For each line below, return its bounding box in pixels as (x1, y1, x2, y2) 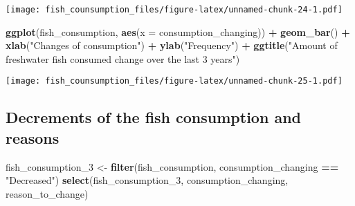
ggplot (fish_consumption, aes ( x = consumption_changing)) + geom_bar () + (6, 24, 350, 39)
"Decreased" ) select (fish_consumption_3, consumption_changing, (6, 173, 289, 187)
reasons (6, 127, 60, 148)
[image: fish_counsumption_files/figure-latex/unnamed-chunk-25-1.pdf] (6, 76, 343, 86)
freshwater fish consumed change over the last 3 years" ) (6, 51, 240, 66)
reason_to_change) (6, 186, 89, 200)
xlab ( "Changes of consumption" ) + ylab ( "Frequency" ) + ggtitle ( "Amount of (6, 38, 338, 53)
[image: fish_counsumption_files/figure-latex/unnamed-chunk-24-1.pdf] (6, 5, 343, 15)
